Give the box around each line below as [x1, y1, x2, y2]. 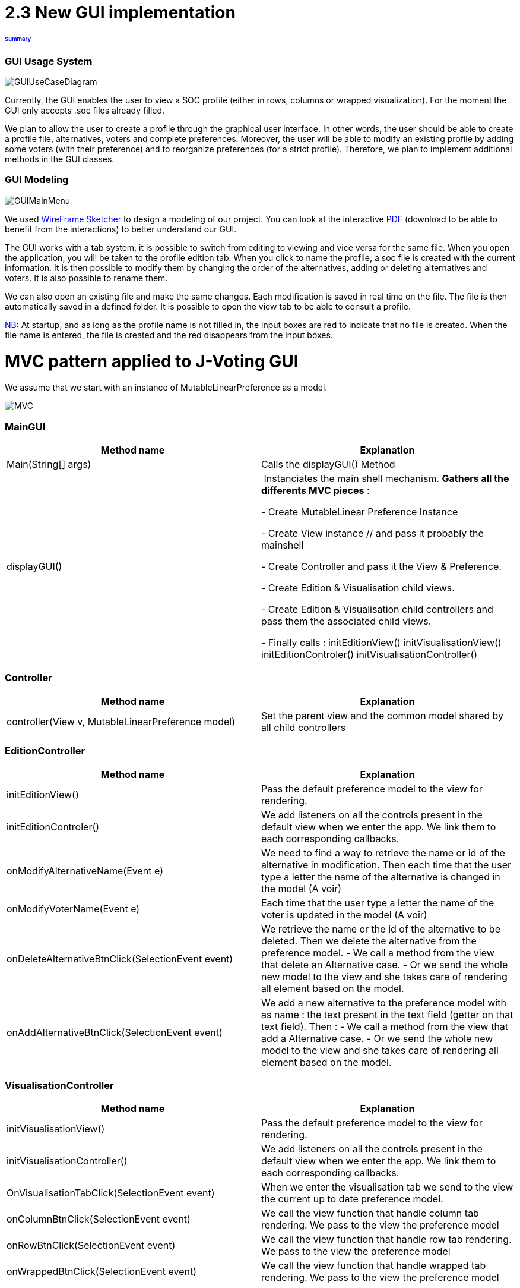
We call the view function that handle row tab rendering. [261, 1233, 512, 1246]
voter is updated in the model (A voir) [261, 908, 427, 921]
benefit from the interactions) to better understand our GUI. [5, 223, 237, 234]
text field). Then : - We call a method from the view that [261, 1020, 509, 1032]
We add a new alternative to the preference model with [261, 996, 506, 1009]
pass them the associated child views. [261, 615, 432, 628]
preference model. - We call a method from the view [261, 946, 494, 959]
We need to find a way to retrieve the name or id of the [261, 846, 505, 859]
